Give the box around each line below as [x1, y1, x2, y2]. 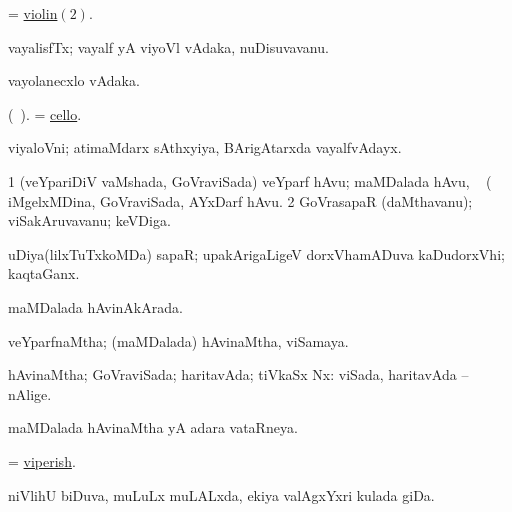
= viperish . [8, 450, 76, 471]
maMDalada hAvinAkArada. [8, 296, 183, 317]
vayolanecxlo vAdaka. [8, 70, 140, 91]
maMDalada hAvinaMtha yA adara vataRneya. [8, 417, 298, 438]
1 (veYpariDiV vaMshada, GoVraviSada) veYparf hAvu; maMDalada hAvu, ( [8, 170, 492, 191]
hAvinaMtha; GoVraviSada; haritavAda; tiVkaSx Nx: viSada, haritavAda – [8, 364, 469, 385]
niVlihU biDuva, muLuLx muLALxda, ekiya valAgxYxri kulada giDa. [8, 484, 435, 505]
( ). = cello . [8, 103, 82, 124]
